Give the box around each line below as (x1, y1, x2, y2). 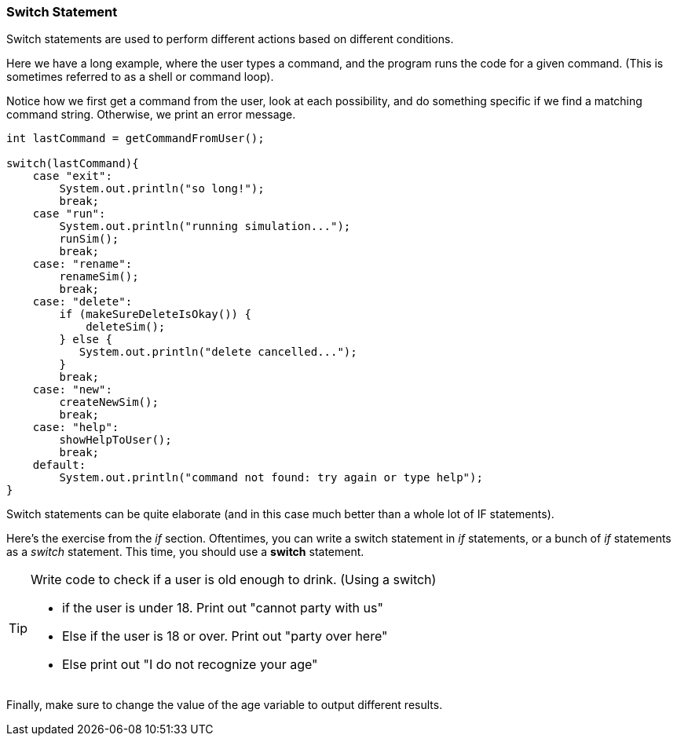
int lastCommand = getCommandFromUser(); (6, 132, 265, 145)
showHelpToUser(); (59, 433, 172, 447)
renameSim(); (59, 270, 139, 283)
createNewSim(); (59, 396, 159, 409)
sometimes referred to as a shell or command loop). (6, 70, 274, 84)
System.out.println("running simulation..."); (59, 220, 351, 233)
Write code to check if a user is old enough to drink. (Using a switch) (31, 572, 437, 588)
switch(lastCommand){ (6, 157, 139, 170)
